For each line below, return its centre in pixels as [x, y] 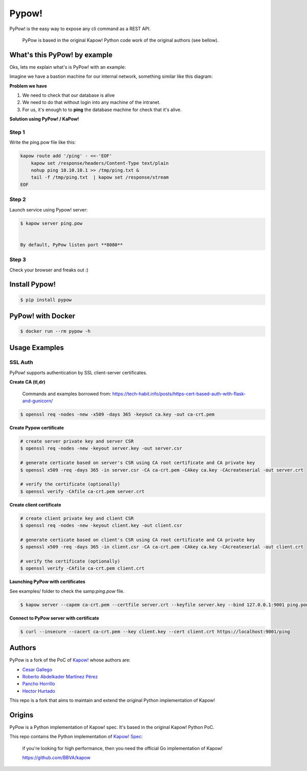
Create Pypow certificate [37, 427]
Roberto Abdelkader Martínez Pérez [60, 677]
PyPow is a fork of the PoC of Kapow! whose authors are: [70, 660]
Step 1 [17, 132]
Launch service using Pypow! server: [49, 209]
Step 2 [18, 200]
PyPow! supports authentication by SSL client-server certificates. [78, 372]
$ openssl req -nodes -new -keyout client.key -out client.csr [101, 526]
